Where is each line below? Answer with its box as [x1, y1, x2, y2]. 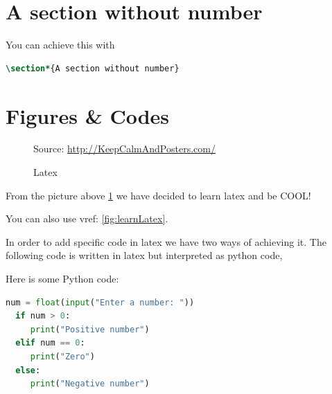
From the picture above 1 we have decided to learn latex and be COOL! [6, 188, 311, 202]
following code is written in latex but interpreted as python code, [6, 248, 283, 262]
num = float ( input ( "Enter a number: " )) [6, 297, 195, 307]
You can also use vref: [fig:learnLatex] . [6, 211, 168, 226]
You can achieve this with [6, 37, 115, 52]
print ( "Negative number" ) [30, 379, 150, 389]
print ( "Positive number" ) [30, 324, 150, 334]
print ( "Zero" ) [30, 351, 95, 361]
